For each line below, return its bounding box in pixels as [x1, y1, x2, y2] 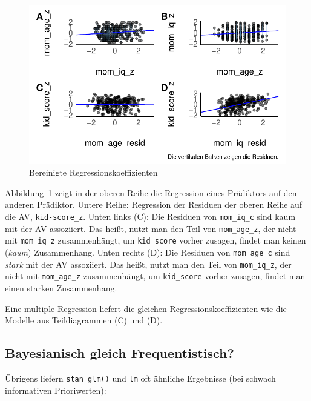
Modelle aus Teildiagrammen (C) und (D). [5, 314, 163, 326]
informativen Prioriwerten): [5, 383, 106, 396]
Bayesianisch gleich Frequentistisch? [5, 343, 234, 362]
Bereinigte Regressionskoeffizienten [29, 166, 158, 179]
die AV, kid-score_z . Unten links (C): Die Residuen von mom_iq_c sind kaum [5, 210, 296, 222]
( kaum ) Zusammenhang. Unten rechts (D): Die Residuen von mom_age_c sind [5, 245, 290, 258]
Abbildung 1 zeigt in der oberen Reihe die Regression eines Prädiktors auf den [5, 186, 297, 199]
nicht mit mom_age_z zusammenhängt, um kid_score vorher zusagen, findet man [5, 270, 306, 282]
